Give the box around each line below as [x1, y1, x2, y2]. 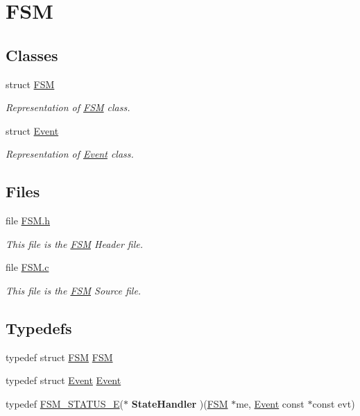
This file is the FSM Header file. [6, 236, 143, 251]
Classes [6, 44, 58, 65]
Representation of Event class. [6, 147, 134, 161]
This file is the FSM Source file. [6, 283, 142, 297]
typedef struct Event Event [6, 373, 121, 388]
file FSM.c [6, 260, 49, 274]
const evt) [312, 396, 355, 410]
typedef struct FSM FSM [6, 349, 113, 364]
